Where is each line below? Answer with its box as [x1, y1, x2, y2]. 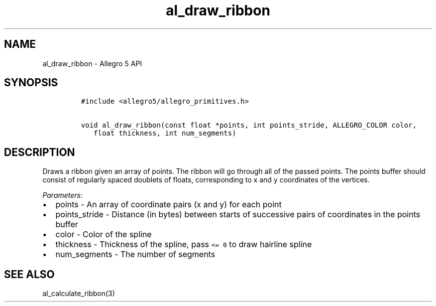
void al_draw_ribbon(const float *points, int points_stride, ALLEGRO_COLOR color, [81, 121, 417, 130]
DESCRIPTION [4, 146, 75, 158]
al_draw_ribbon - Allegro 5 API [42, 59, 142, 68]
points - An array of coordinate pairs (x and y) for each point [55, 199, 282, 210]
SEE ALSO [4, 268, 55, 281]
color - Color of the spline [55, 229, 152, 240]
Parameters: [42, 191, 83, 200]
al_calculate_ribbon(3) [42, 289, 115, 298]
